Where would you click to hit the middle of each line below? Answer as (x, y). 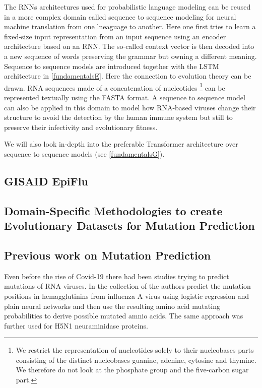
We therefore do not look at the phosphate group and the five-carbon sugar (132, 370)
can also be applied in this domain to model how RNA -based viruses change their (130, 107)
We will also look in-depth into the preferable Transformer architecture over (121, 144)
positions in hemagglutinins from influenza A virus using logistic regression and (127, 296)
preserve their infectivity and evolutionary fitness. (81, 127)
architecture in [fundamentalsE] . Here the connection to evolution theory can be (128, 76)
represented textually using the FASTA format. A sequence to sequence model (125, 97)
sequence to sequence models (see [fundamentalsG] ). (84, 153)
